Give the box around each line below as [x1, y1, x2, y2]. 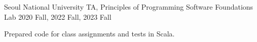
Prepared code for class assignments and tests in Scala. [4, 28, 175, 39]
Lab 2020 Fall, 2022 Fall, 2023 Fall [4, 11, 112, 22]
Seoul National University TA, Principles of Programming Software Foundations [4, 2, 253, 12]
